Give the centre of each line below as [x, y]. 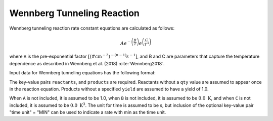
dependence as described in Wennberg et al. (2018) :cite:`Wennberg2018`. [87, 63]
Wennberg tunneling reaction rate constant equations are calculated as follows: [92, 28]
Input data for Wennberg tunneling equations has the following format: [83, 73]
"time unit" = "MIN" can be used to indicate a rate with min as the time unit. [88, 112]
